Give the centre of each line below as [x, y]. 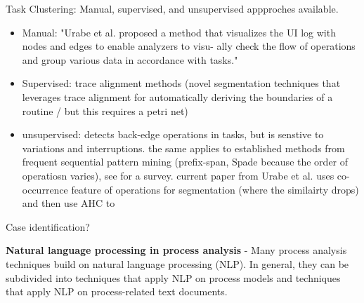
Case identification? [48, 226]
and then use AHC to [69, 203]
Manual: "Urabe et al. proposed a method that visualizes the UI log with [179, 32]
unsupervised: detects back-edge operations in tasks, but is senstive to [173, 134]
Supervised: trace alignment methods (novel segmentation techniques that [181, 83]
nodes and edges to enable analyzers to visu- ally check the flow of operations [189, 46]
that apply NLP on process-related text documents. [117, 291]
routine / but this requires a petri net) [105, 110]
